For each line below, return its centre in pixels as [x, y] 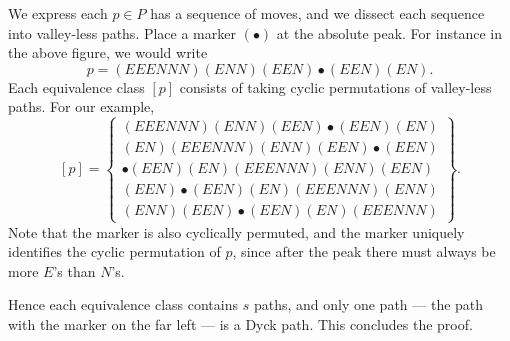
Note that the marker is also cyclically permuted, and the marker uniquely [236, 231]
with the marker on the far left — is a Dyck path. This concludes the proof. [240, 323]
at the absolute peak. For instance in [389, 32]
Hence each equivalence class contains [123, 304]
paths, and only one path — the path [368, 304]
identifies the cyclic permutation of [114, 251]
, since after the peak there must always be [364, 251]
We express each [58, 13]
